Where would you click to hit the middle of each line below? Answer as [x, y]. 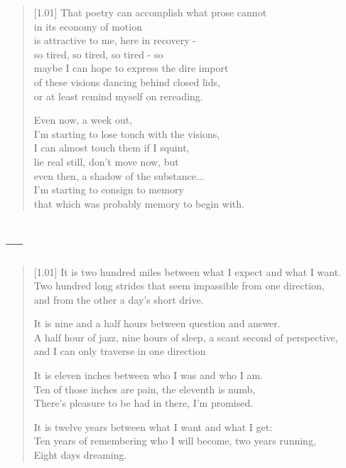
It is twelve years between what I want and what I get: [153, 426]
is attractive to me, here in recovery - [115, 40]
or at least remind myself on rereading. [118, 96]
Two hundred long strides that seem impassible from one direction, [179, 286]
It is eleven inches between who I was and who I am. [148, 375]
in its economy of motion [88, 26]
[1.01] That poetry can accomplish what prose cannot [150, 12]
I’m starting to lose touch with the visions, [127, 133]
